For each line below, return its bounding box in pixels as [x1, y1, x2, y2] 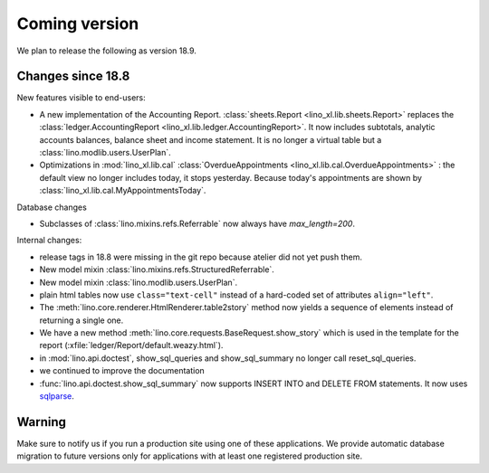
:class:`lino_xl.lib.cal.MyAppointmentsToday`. [39, 185, 206, 196]
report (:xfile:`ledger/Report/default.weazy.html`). [39, 340, 224, 351]
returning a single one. [39, 315, 124, 326]
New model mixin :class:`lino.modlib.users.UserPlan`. [39, 277, 238, 288]
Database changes [16, 202, 88, 213]
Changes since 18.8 [16, 69, 130, 84]
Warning [16, 414, 67, 430]
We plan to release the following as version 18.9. [16, 45, 197, 56]
